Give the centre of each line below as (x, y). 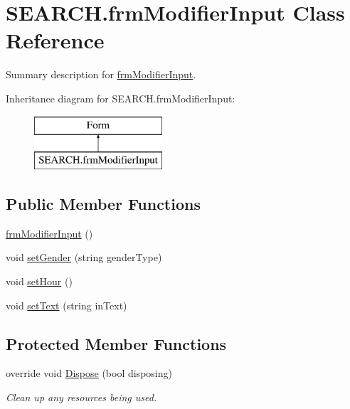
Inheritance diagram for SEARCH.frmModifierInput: (121, 98)
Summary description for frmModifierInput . (101, 74)
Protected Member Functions (116, 343)
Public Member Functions (103, 204)
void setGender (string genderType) (84, 257)
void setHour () (39, 281)
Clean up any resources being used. (81, 397)
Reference (55, 40)
